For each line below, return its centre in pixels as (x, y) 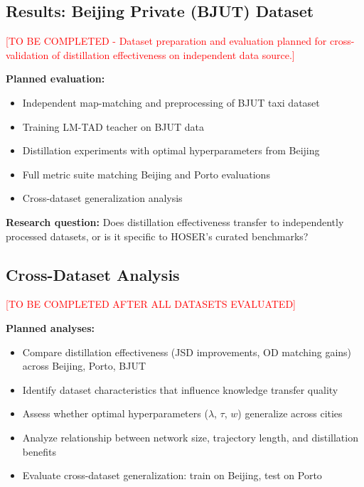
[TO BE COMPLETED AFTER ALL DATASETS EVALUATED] (151, 304)
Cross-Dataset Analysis (93, 274)
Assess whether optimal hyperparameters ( (115, 413)
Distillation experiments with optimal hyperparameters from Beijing (171, 150)
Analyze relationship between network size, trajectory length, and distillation (190, 437)
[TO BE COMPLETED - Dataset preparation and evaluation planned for (166, 41)
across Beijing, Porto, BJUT (84, 366)
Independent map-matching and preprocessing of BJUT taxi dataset (171, 102)
